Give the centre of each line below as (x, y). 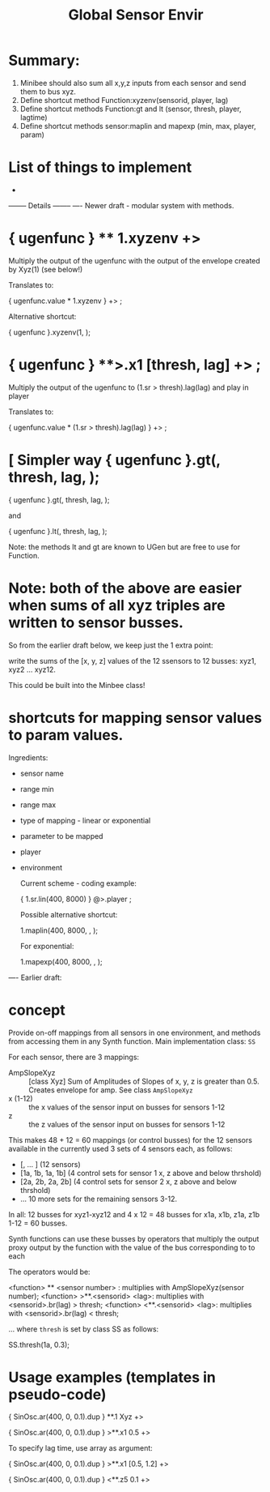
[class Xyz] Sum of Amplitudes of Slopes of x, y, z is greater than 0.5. (144, 1081)
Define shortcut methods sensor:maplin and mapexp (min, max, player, (138, 126)
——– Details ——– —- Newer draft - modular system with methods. (121, 205)
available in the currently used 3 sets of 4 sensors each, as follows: (120, 1148)
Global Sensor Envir (136, 15)
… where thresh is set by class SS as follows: (84, 1329)
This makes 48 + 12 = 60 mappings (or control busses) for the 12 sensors (131, 1139)
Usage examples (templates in (112, 1377)
